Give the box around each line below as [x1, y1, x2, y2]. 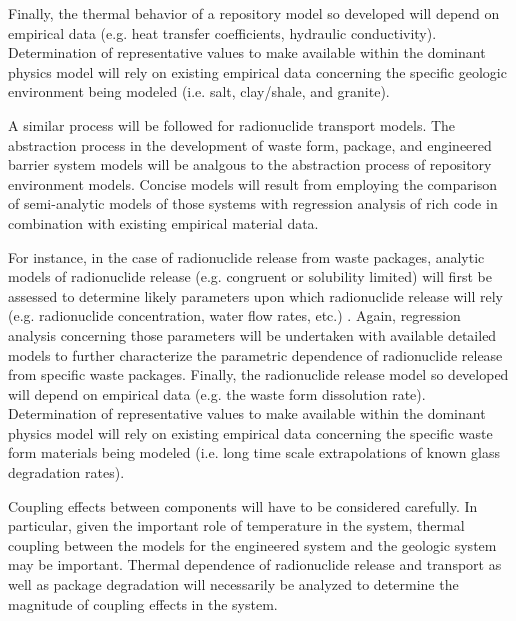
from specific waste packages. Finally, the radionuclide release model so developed [8, 364, 509, 385]
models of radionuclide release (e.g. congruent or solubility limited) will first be [8, 266, 492, 287]
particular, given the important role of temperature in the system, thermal [8, 515, 465, 536]
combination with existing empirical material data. [8, 212, 319, 233]
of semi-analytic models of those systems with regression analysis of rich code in [8, 193, 498, 214]
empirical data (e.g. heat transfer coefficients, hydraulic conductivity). [8, 22, 437, 43]
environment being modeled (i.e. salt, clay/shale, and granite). [8, 81, 390, 102]
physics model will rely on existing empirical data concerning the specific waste [8, 422, 493, 443]
